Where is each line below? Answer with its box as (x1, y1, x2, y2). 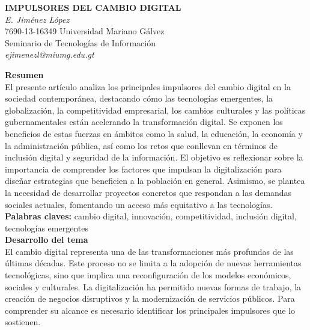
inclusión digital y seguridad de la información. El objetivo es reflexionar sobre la (5, 151, 303, 163)
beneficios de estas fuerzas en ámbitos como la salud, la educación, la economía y (5, 127, 303, 139)
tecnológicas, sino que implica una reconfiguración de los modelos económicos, (5, 269, 291, 281)
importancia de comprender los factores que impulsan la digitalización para (5, 162, 282, 175)
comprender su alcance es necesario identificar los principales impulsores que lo (5, 304, 295, 316)
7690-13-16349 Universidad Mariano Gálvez (5, 25, 165, 37)
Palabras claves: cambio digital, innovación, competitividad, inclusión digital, (5, 210, 297, 222)
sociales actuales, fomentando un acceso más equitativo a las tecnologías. (5, 198, 273, 210)
